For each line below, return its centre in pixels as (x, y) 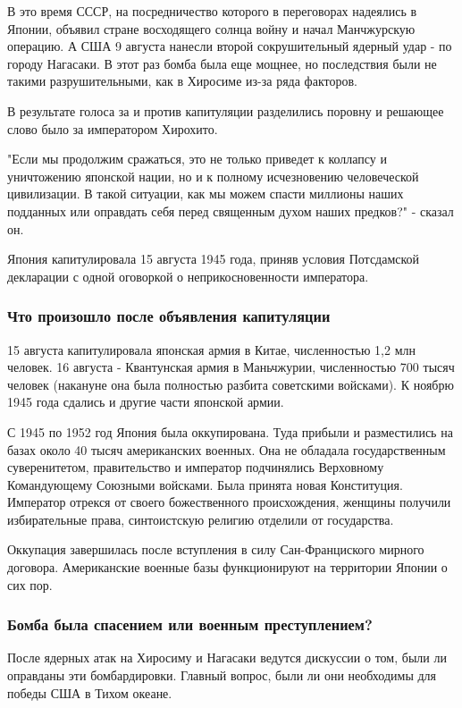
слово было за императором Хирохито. (113, 128)
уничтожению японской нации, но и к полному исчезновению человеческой (213, 176)
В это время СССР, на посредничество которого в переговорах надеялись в (212, 11)
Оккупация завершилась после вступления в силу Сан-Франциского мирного (216, 549)
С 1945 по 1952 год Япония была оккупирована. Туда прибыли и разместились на (230, 431)
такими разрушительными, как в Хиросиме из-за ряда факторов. (182, 81)
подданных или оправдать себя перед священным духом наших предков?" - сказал (231, 211)
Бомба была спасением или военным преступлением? (190, 624)
